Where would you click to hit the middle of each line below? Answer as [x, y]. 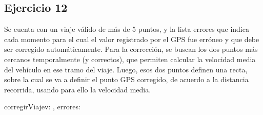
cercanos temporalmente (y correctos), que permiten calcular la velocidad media [130, 59]
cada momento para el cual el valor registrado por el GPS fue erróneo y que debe [132, 39]
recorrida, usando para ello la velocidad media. [78, 89]
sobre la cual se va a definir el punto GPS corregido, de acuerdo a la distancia [126, 79]
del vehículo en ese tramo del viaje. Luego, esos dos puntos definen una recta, [126, 69]
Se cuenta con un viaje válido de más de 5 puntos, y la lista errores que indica [127, 29]
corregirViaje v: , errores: [42, 107]
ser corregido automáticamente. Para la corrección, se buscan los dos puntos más [131, 49]
